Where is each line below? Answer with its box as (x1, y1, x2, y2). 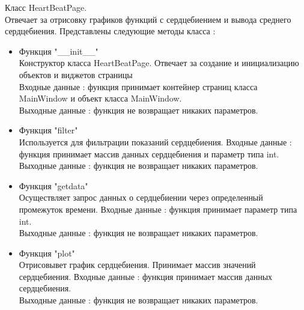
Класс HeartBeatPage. (5, 1, 87, 13)
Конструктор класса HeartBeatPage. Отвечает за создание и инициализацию (19, 56, 299, 69)
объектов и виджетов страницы (19, 68, 133, 81)
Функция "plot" (19, 246, 75, 259)
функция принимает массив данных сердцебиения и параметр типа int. (19, 147, 279, 160)
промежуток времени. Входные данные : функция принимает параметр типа (19, 202, 297, 215)
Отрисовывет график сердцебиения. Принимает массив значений (19, 258, 256, 271)
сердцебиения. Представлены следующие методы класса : (5, 25, 216, 37)
